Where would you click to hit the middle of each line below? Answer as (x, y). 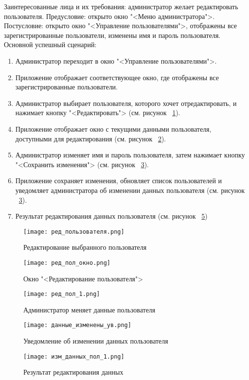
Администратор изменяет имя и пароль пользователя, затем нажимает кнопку (130, 155)
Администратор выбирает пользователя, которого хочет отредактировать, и (126, 103)
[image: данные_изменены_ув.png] (77, 325)
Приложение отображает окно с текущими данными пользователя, (113, 129)
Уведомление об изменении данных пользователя (96, 341)
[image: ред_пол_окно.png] (67, 263)
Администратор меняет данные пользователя (89, 309)
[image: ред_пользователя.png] (74, 232)
